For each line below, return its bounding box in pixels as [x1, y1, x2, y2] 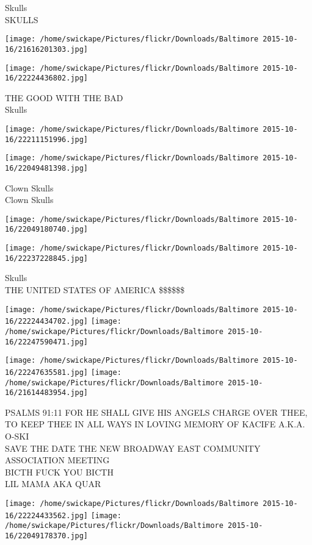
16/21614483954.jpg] [5, 388, 89, 397]
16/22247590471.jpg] [5, 337, 89, 346]
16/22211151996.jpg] [5, 135, 89, 144]
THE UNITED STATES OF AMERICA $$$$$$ [5, 283, 185, 296]
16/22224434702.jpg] [5, 317, 89, 326]
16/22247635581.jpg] [5, 368, 89, 377]
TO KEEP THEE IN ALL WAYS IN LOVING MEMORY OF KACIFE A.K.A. [5, 418, 305, 430]
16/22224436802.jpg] [5, 74, 89, 83]
